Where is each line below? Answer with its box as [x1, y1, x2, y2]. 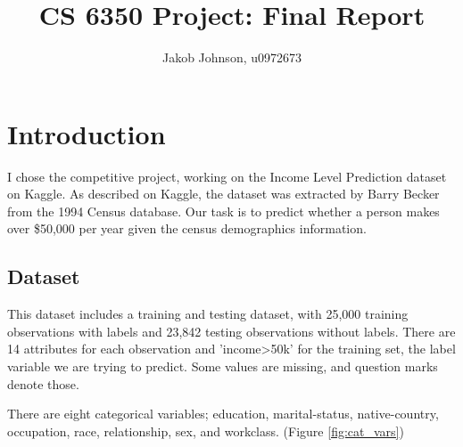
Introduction [7, 115, 166, 151]
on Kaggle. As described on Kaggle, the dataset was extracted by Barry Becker [7, 184, 440, 203]
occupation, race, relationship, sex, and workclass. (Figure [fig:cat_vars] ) [7, 421, 404, 440]
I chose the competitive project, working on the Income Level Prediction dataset [7, 167, 447, 185]
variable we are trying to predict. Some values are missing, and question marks [7, 357, 438, 376]
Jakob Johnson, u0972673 [161, 48, 302, 67]
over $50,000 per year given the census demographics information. [7, 219, 367, 238]
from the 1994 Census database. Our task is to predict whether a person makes [7, 201, 440, 220]
